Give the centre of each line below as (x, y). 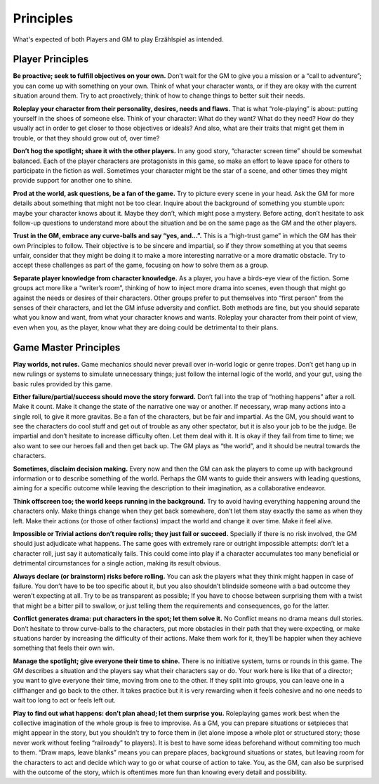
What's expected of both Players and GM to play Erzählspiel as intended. (118, 39)
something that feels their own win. (64, 648)
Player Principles (51, 59)
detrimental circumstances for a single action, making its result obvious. (117, 563)
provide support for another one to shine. (73, 181)
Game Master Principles (67, 347)
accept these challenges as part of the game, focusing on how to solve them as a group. (141, 265)
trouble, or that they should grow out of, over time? (86, 138)
